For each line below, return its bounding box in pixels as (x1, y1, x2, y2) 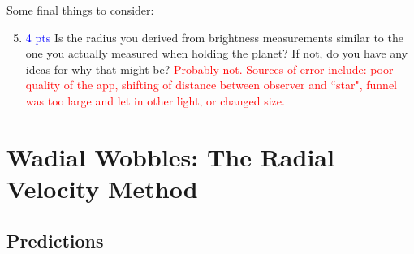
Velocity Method (6, 171, 198, 204)
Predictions (6, 227, 104, 252)
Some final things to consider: (6, 2, 154, 18)
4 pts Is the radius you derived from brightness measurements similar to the (25, 28, 403, 45)
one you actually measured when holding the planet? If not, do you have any (25, 45, 408, 62)
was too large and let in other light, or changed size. (25, 92, 285, 109)
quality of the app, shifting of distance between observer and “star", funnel (25, 76, 397, 93)
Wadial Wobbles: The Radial (6, 140, 334, 173)
